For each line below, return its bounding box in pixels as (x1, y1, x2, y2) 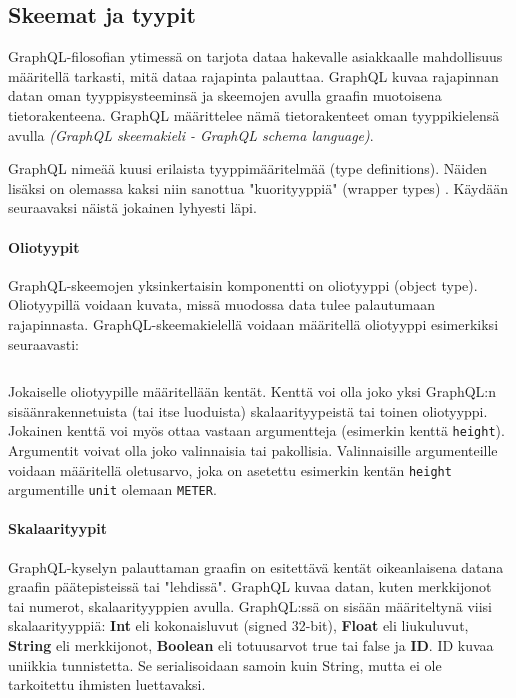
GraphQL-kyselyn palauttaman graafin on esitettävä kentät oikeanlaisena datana (8, 556, 504, 577)
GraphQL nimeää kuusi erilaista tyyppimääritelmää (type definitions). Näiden (8, 158, 488, 179)
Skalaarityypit (8, 518, 107, 539)
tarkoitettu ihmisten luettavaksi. (8, 674, 206, 695)
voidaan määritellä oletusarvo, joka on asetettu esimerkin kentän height (8, 459, 452, 480)
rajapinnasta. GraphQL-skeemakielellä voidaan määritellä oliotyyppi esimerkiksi (8, 313, 499, 334)
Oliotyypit (8, 236, 80, 257)
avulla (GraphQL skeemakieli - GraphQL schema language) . (8, 124, 374, 145)
